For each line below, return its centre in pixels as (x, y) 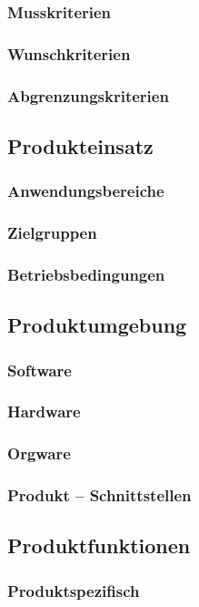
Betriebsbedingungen (86, 274)
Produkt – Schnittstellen (99, 495)
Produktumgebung (97, 325)
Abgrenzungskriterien (88, 95)
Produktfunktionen (99, 545)
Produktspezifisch (74, 590)
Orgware (39, 453)
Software (40, 370)
